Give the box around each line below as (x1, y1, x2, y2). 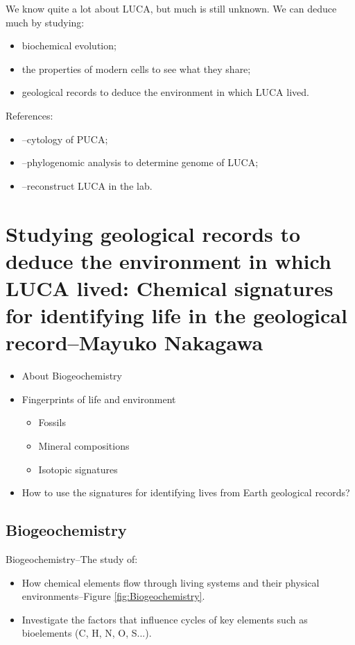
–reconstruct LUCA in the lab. (21, 178, 153, 193)
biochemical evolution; (21, 38, 116, 53)
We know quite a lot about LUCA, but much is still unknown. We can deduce (6, 1, 337, 15)
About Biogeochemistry (21, 368, 122, 383)
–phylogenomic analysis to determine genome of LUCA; (21, 155, 259, 170)
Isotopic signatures (38, 462, 118, 476)
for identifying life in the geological (6, 301, 347, 329)
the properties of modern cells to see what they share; (21, 61, 251, 76)
